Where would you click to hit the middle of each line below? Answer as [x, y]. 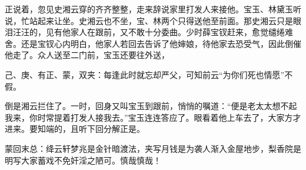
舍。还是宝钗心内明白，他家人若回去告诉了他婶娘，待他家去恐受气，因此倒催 [153, 43]
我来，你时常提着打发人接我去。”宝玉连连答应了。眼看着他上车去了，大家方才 [153, 117]
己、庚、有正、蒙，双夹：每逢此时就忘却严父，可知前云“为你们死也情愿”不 [149, 74]
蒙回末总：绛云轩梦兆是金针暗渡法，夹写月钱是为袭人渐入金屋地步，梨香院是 [153, 148]
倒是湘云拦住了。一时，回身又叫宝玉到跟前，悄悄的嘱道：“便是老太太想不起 [151, 106]
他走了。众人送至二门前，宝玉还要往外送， [87, 55]
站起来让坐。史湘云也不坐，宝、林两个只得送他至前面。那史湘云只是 [161, 20]
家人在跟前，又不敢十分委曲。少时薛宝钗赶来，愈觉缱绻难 [182, 32]
